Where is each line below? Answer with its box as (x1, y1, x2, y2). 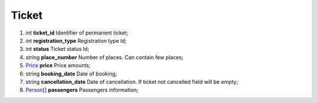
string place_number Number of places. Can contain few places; (25, 53, 184, 61)
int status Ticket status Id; (25, 46, 90, 53)
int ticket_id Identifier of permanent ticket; (25, 29, 129, 36)
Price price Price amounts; (25, 62, 91, 69)
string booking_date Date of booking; (25, 70, 117, 77)
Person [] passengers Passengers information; (25, 87, 138, 94)
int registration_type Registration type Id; (25, 37, 127, 44)
